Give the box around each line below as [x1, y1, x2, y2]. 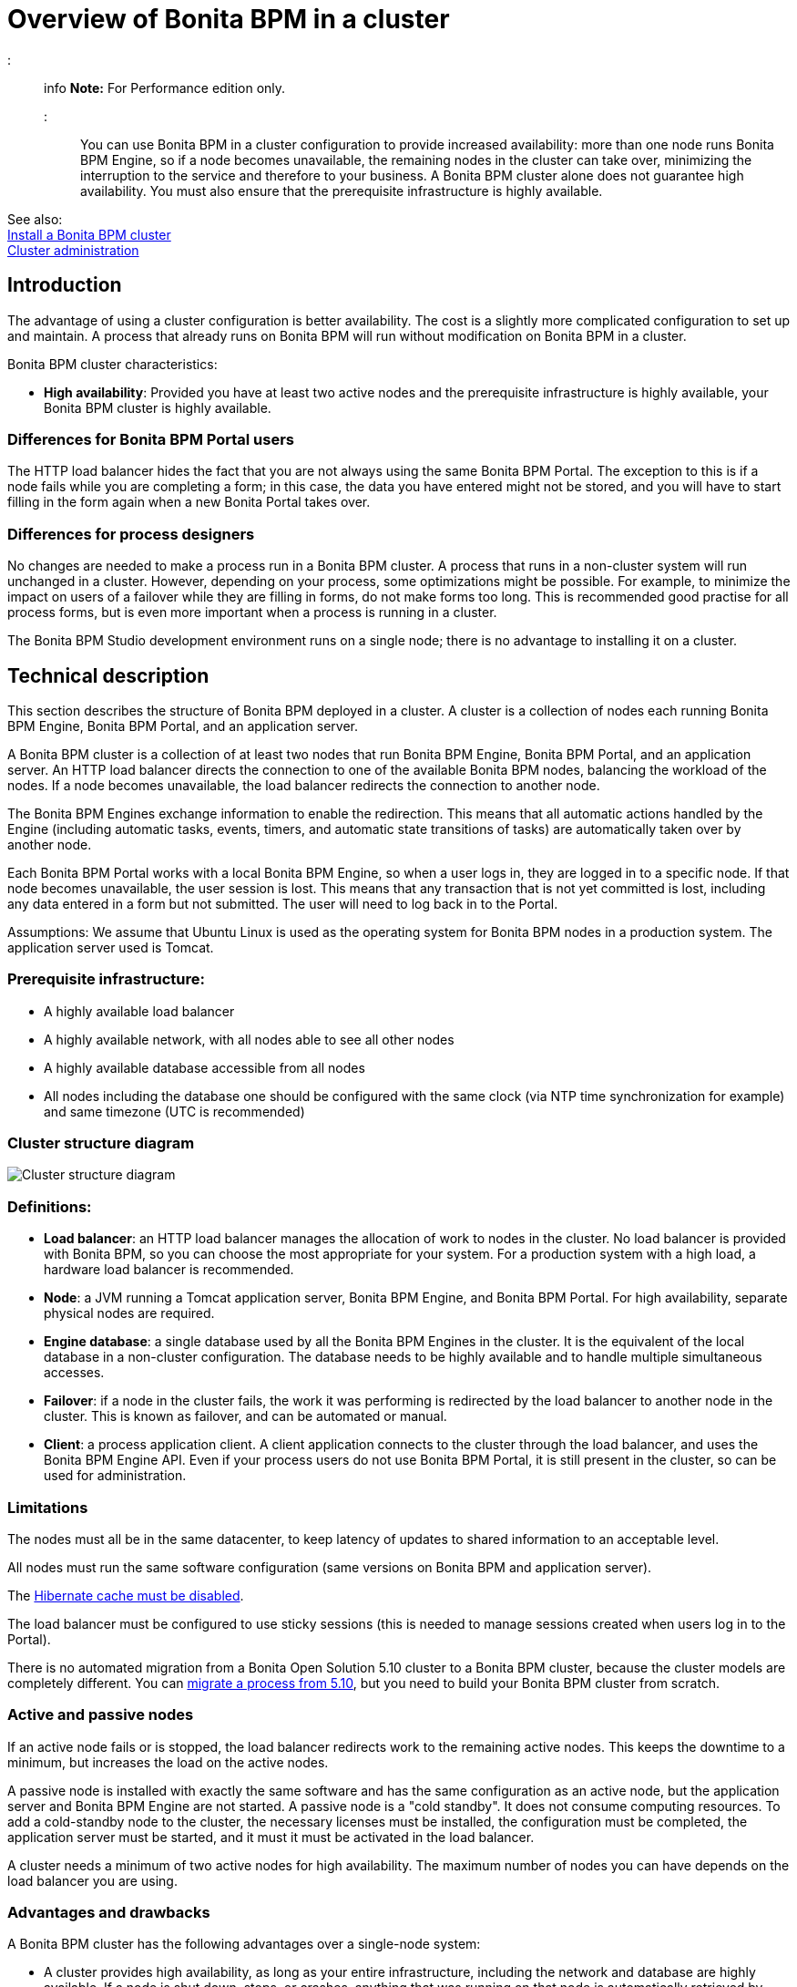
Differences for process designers [7, 524, 255, 543]
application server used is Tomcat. [7, 939, 214, 955]
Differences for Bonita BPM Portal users [7, 429, 295, 448]
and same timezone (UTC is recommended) [44, 1103, 305, 1119]
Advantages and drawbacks [7, 1903, 210, 1922]
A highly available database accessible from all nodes [44, 1059, 365, 1076]
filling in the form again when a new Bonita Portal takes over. [7, 494, 371, 510]
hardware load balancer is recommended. [44, 1261, 294, 1278]
